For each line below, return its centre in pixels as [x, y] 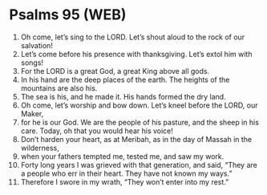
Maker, [32, 113]
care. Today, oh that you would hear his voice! [97, 131]
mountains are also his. [59, 88]
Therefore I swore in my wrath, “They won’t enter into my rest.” [125, 181]
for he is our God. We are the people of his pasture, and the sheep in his [140, 122]
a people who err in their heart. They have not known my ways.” [126, 173]
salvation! [36, 45]
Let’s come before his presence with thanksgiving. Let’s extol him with [136, 54]
